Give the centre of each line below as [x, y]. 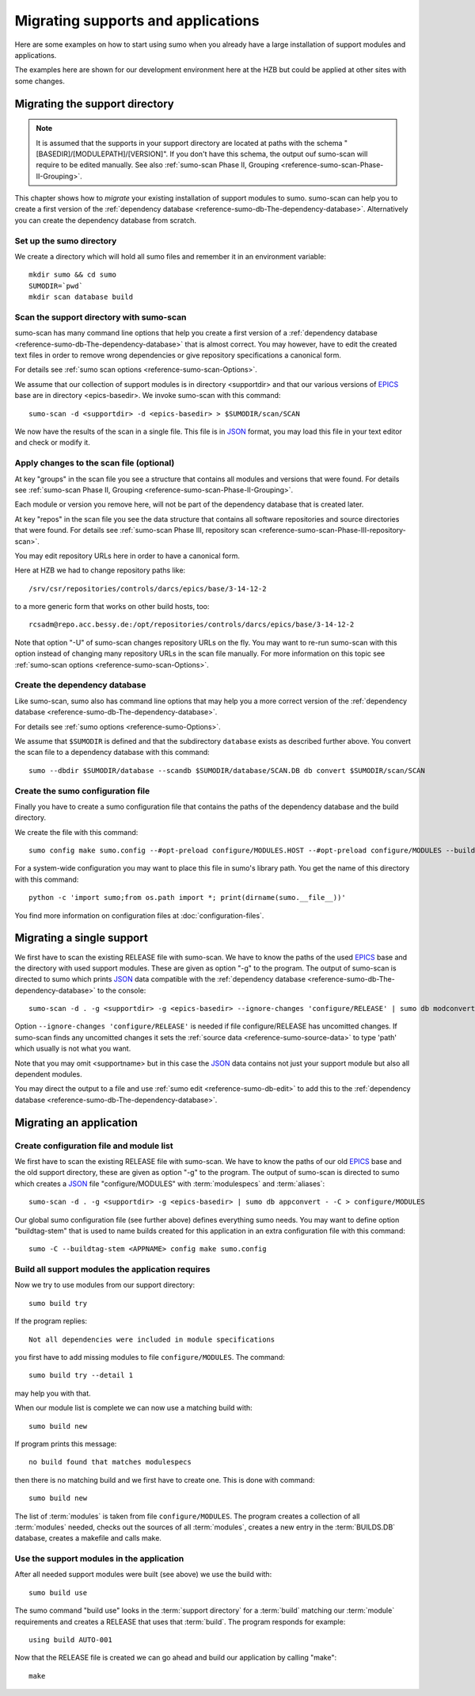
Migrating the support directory [94, 103]
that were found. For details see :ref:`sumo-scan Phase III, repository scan [136, 530]
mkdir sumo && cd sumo [73, 275]
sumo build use [58, 1593]
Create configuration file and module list [94, 1146]
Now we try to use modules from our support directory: [105, 1285]
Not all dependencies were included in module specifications [152, 1339]
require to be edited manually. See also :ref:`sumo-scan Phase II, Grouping [158, 165]
